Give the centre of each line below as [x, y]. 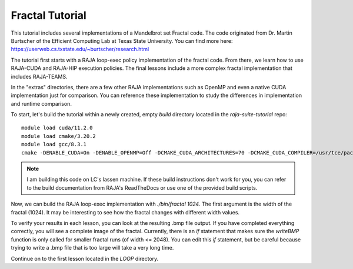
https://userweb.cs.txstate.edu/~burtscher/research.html [80, 49]
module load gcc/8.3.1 [54, 144]
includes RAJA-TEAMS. [39, 76]
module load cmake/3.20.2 [59, 136]
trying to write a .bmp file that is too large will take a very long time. [92, 248]
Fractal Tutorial [49, 15]
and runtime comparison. [41, 103]
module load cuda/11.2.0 [57, 128]
